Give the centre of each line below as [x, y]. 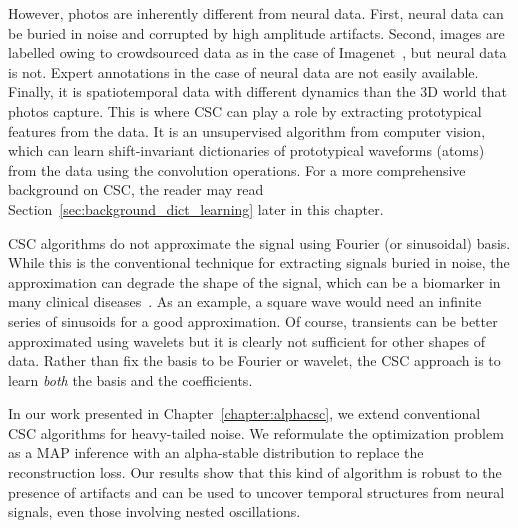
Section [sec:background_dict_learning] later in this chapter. [196, 208]
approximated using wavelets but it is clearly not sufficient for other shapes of [246, 340]
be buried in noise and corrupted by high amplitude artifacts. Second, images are [256, 32]
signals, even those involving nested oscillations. [154, 511]
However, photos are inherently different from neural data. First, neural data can [256, 13]
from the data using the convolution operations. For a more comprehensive [237, 169]
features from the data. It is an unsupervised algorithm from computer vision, [247, 130]
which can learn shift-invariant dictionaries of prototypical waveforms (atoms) [246, 150]
